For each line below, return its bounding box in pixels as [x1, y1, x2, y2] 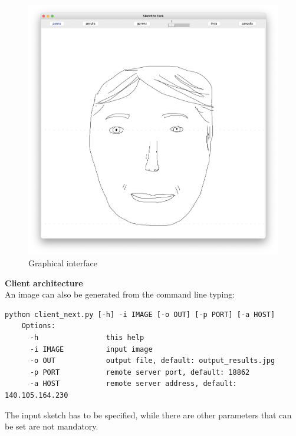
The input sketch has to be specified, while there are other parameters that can [5, 408, 292, 421]
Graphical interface [28, 257, 97, 269]
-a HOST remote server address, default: [29, 379, 237, 388]
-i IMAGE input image [29, 345, 153, 354]
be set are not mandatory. [5, 420, 98, 432]
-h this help [29, 333, 144, 342]
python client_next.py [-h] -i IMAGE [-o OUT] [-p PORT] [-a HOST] [5, 310, 275, 319]
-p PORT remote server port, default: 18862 [29, 368, 250, 376]
